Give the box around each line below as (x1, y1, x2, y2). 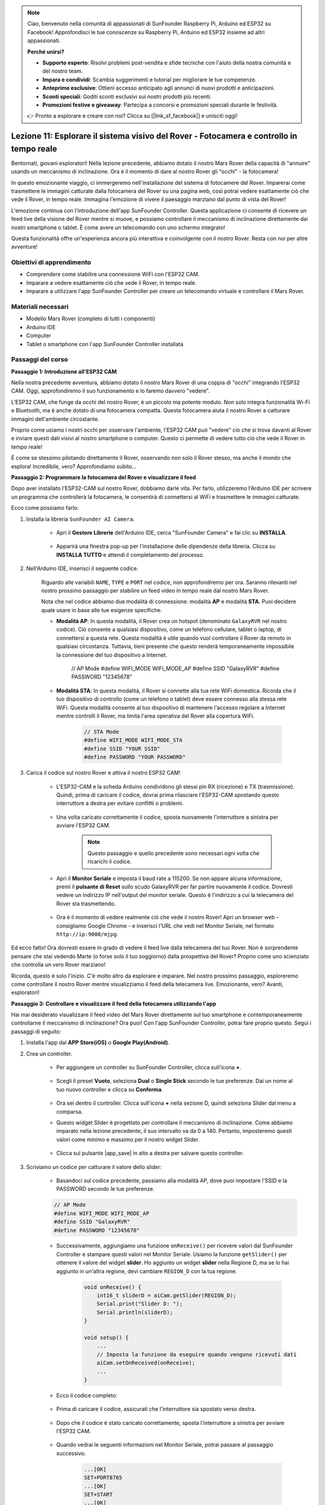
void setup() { (84, 1334, 129, 1341)
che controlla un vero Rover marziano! (11, 961, 106, 969)
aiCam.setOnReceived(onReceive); (96, 1359, 196, 1367)
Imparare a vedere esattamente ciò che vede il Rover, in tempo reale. (26, 279, 197, 286)
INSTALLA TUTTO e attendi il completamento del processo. (56, 551, 205, 558)
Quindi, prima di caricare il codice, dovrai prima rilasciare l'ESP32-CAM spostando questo (56, 791, 279, 798)
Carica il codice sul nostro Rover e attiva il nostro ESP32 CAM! (26, 769, 181, 777)
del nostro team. (42, 67, 83, 75)
